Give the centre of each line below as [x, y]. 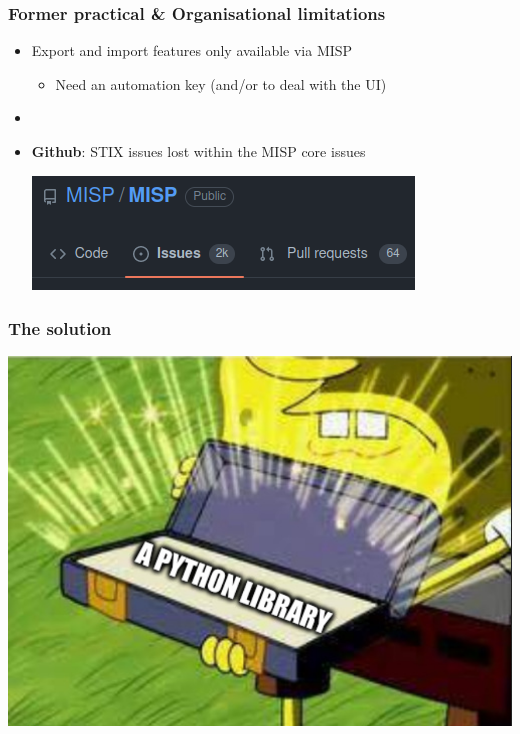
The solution [60, 328]
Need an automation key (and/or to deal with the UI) [221, 83]
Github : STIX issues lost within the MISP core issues [198, 151]
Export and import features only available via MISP [192, 50]
